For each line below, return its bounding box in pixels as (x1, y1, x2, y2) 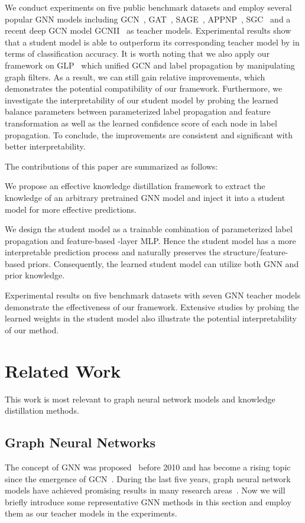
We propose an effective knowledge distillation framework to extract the (5, 180, 265, 192)
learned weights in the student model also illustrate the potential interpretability (5, 312, 297, 324)
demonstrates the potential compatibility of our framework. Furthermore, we (5, 82, 283, 95)
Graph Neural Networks (5, 433, 156, 451)
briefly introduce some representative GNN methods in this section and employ (5, 495, 291, 508)
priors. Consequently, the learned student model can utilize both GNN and (27, 257, 299, 269)
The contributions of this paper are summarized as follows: (5, 160, 218, 172)
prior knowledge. (5, 269, 65, 281)
